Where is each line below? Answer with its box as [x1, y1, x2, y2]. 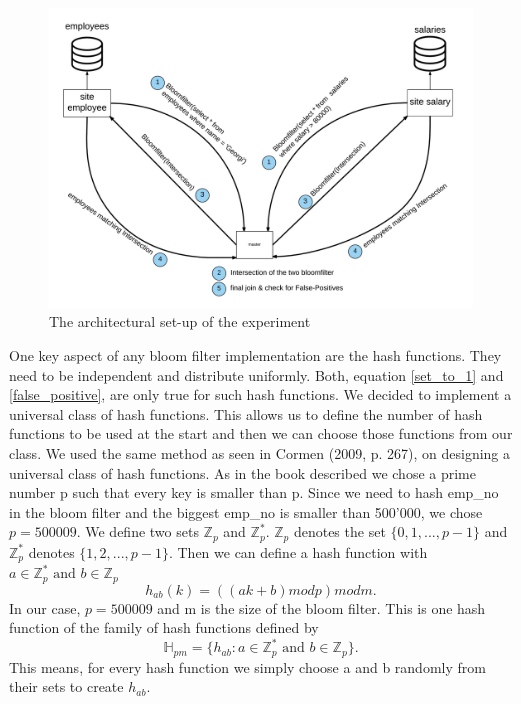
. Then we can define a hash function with [168, 541, 428, 562]
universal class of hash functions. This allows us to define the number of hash [9, 403, 483, 424]
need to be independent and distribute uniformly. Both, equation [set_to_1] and [9, 364, 504, 385]
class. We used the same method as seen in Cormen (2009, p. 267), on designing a [9, 442, 511, 463]
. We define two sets [76, 521, 199, 542]
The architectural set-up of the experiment [49, 311, 311, 332]
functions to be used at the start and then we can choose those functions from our [9, 423, 513, 444]
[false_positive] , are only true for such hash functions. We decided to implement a [9, 384, 512, 405]
